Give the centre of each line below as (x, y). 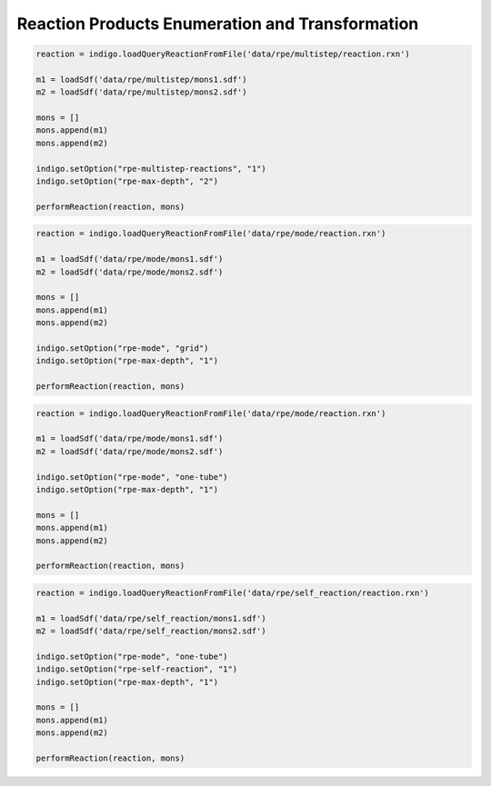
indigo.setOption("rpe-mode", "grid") (122, 348)
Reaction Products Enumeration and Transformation (218, 24)
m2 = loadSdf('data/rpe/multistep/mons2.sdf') (141, 92)
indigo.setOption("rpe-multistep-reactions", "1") (151, 169)
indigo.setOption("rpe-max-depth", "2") (127, 181)
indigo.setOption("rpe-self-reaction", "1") (137, 669)
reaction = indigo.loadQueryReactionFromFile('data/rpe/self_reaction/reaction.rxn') (232, 592)
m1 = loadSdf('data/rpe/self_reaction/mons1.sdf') (151, 618)
